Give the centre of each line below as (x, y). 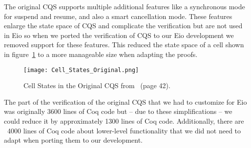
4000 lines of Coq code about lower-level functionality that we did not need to (124, 130)
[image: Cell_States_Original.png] (81, 70)
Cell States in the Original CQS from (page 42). (97, 85)
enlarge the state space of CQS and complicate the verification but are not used (123, 26)
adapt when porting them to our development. (73, 140)
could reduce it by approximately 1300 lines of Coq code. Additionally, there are (124, 121)
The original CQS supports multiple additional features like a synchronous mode (125, 6)
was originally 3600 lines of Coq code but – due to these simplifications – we (118, 111)
